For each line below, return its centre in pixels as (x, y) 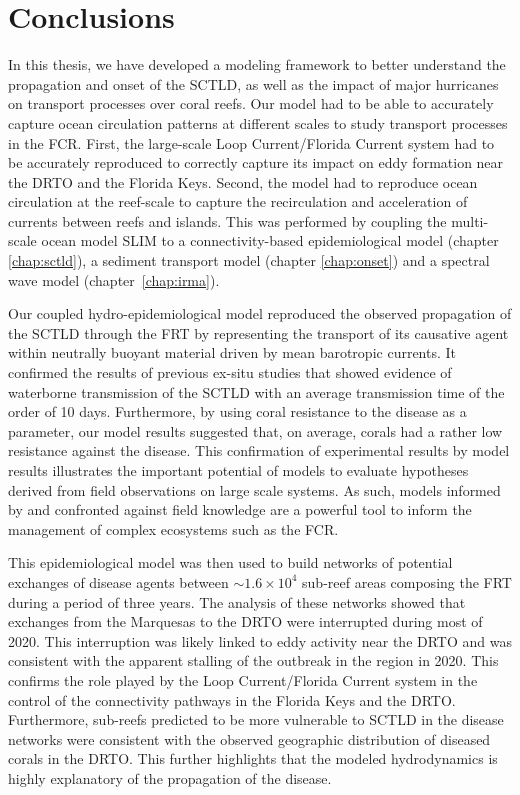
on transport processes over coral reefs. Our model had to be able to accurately (251, 103)
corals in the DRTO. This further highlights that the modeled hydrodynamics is (253, 758)
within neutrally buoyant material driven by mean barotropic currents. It (232, 352)
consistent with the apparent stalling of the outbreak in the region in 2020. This (253, 660)
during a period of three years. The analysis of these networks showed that (237, 601)
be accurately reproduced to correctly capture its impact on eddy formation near (256, 162)
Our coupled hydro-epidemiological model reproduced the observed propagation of (260, 313)
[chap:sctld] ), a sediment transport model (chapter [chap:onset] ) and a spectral (249, 260)
